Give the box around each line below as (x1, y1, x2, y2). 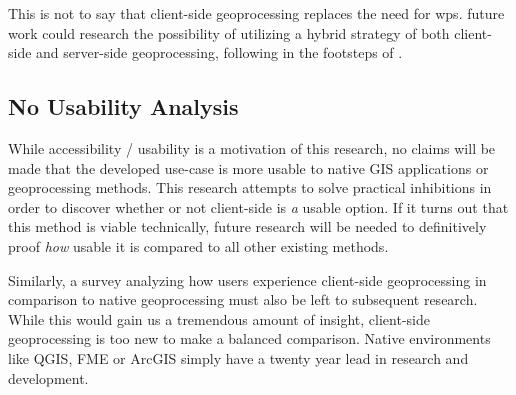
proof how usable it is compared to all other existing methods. (8, 235, 389, 256)
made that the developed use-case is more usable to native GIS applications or (8, 157, 489, 178)
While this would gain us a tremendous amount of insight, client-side (8, 308, 430, 329)
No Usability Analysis (8, 91, 239, 122)
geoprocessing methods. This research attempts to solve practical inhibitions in (8, 177, 492, 198)
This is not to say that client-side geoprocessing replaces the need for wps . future (8, 3, 505, 23)
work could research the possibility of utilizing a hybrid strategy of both (8, 22, 450, 43)
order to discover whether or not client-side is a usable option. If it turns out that (8, 196, 509, 217)
